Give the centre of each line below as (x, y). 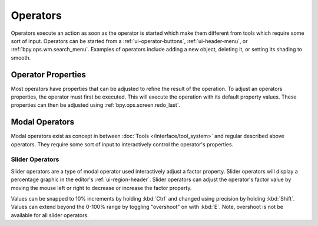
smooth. (21, 58)
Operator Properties (49, 75)
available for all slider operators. (50, 215)
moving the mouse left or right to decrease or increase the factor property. (101, 188)
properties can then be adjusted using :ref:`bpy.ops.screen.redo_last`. (96, 105)
